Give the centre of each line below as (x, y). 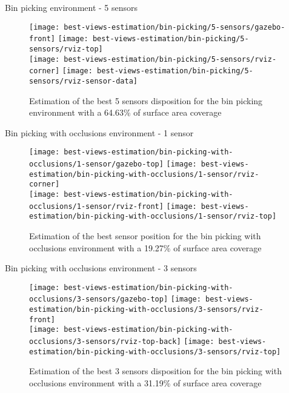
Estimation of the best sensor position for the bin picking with (145, 235)
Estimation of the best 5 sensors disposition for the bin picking (146, 100)
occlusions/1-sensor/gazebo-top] (96, 164)
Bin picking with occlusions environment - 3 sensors (101, 268)
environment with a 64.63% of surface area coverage (125, 112)
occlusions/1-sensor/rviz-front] (96, 206)
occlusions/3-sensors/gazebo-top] (99, 299)
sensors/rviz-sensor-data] (83, 81)
